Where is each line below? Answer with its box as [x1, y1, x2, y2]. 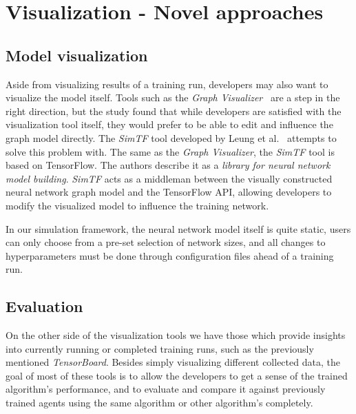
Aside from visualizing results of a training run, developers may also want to [6, 76, 328, 91]
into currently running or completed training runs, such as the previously [6, 341, 314, 355]
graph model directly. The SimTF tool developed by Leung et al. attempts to [6, 130, 337, 145]
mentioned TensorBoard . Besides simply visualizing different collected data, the [6, 355, 340, 369]
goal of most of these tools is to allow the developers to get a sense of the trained [6, 368, 348, 382]
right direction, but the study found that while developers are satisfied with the [6, 103, 342, 118]
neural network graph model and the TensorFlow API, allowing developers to [6, 185, 332, 199]
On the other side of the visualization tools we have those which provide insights [6, 328, 346, 342]
